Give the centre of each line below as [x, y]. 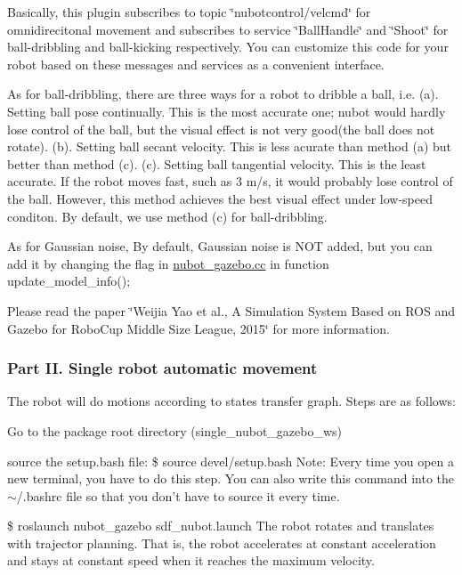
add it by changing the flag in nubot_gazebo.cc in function [168, 263]
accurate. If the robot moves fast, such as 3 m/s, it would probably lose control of [230, 181]
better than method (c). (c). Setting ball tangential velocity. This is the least [217, 163]
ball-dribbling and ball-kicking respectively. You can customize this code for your [228, 47]
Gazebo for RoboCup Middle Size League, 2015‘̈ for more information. [199, 328]
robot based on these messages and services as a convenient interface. [196, 64]
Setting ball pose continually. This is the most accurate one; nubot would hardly [227, 111]
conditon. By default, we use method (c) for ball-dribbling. [167, 216]
